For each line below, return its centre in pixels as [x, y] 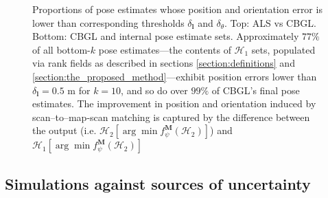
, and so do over [154, 90]
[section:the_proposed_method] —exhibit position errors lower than [175, 76]
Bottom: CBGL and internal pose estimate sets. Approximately [166, 36]
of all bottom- [61, 49]
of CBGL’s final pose [256, 90]
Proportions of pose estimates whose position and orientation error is [177, 9]
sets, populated [283, 49]
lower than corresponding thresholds [108, 22]
